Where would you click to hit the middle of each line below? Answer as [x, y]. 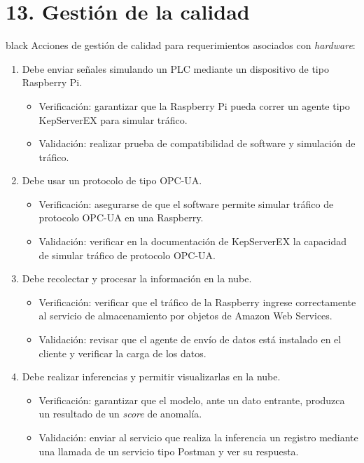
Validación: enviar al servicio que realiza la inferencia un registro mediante [198, 437]
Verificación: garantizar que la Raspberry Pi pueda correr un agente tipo [194, 105]
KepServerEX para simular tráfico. [113, 119]
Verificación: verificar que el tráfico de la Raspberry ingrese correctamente [197, 302]
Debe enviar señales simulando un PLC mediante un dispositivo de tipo [175, 68]
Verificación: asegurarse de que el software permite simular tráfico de [186, 203]
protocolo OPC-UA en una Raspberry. [121, 217]
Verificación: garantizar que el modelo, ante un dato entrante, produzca [192, 400]
